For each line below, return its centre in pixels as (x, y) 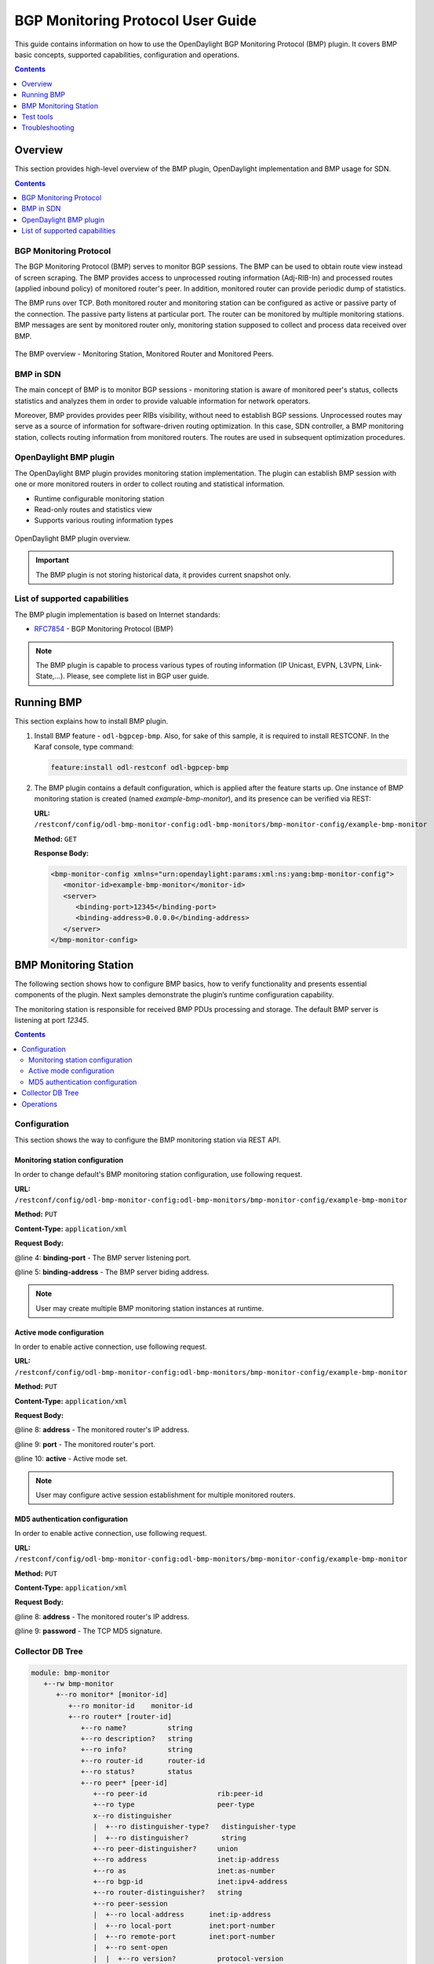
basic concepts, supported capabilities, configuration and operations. (127, 54)
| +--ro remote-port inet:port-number (184, 1937)
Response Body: (62, 853)
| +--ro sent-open (130, 1948)
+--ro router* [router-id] (120, 1717)
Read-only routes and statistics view (93, 510)
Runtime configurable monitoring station (99, 498)
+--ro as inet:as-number (184, 1871)
